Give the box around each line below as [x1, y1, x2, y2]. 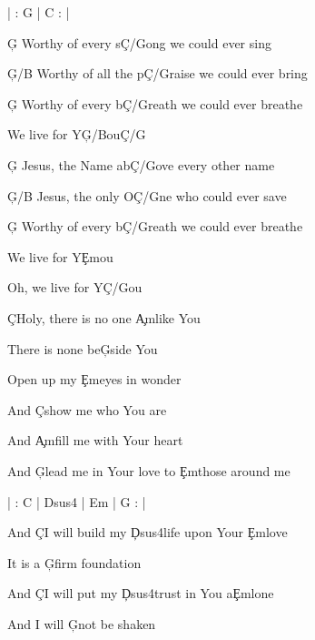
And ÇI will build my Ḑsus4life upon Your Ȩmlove [7, 523, 288, 542]
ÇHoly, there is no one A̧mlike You [7, 308, 201, 327]
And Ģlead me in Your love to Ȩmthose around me [7, 461, 290, 480]
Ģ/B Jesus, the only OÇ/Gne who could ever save [7, 186, 287, 205]
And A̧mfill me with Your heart [7, 431, 183, 450]
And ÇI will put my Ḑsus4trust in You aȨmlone [7, 584, 274, 603]
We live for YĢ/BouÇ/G [7, 125, 146, 144]
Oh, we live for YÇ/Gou [7, 278, 143, 297]
